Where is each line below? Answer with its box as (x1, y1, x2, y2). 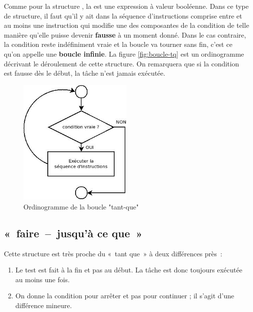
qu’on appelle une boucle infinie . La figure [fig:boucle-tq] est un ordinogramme (4, 48, 244, 59)
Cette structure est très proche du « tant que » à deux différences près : (4, 248, 222, 258)
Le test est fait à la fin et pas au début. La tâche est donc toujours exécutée (15, 265, 242, 275)
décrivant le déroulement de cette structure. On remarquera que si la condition (4, 58, 239, 68)
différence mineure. (15, 300, 72, 311)
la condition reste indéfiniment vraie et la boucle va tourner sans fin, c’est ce (4, 39, 233, 49)
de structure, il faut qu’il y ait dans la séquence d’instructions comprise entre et (4, 10, 242, 21)
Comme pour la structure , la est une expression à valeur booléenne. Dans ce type (4, 1, 249, 11)
